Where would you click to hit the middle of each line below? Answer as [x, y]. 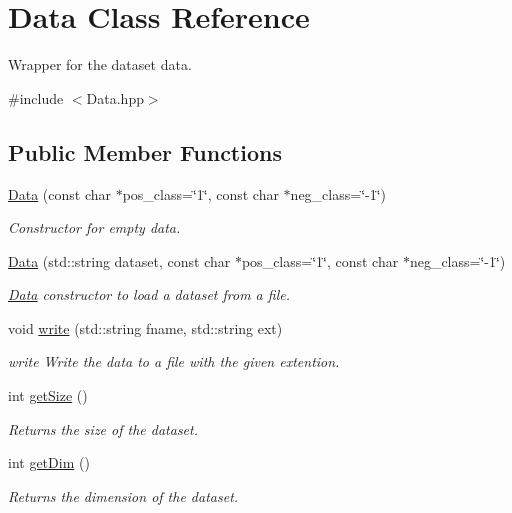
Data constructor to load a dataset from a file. [149, 294]
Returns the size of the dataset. [103, 428]
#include [36, 97]
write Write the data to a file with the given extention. [174, 361]
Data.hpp [115, 97]
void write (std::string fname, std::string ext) [145, 327]
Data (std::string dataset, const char [119, 260]
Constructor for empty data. [94, 227]
